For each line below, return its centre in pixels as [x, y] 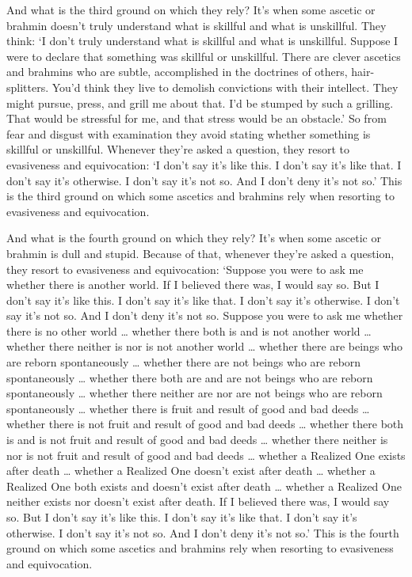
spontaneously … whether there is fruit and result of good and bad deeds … [188, 408]
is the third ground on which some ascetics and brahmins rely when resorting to [200, 196]
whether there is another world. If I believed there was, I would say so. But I [193, 285]
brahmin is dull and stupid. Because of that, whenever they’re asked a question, [200, 253]
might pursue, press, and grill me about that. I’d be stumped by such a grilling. [200, 102]
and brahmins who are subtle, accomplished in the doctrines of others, [177, 72]
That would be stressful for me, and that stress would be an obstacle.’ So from [196, 118]
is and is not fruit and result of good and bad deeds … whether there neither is [197, 440]
